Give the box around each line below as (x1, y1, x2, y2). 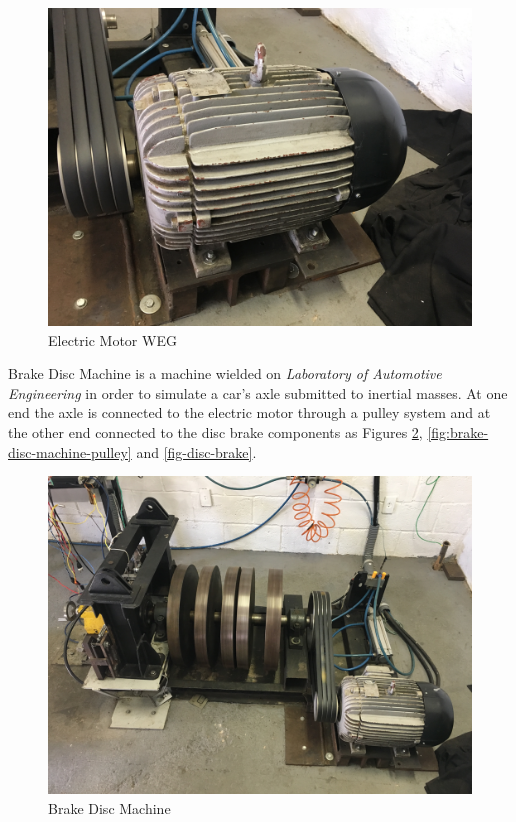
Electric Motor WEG (48, 329, 177, 350)
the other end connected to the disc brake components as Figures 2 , (8, 421, 423, 442)
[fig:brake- (427, 421, 489, 442)
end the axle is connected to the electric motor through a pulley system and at (8, 402, 491, 423)
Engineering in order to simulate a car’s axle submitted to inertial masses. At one (8, 382, 508, 403)
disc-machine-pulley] (8, 441, 132, 462)
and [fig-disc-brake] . (136, 441, 257, 462)
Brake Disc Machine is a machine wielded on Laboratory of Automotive (8, 363, 442, 384)
